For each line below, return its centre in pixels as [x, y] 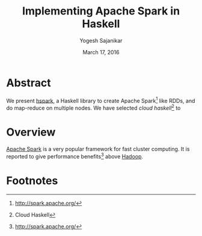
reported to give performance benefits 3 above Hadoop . [75, 156]
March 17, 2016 [101, 52]
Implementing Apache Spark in [101, 11]
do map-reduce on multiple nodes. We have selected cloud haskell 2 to [93, 107]
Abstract [29, 83]
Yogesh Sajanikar [101, 40]
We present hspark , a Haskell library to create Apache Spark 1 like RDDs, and [101, 100]
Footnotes [32, 180]
